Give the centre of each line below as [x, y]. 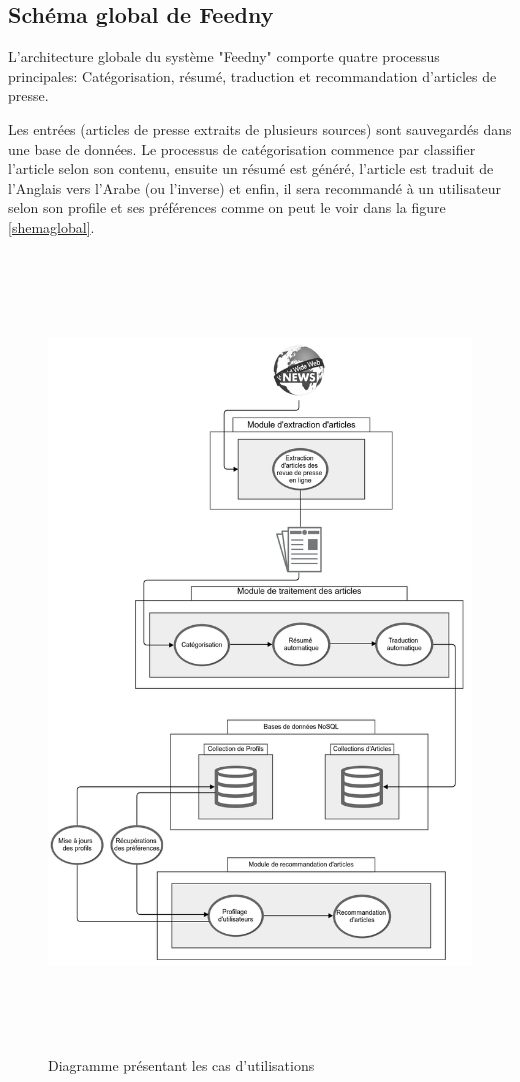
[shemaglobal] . [51, 226]
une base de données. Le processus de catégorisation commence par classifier [242, 148]
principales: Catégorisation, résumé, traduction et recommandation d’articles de [252, 75]
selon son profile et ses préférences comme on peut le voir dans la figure [227, 207]
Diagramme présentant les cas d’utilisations [181, 1065]
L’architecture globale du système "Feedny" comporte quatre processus [224, 56]
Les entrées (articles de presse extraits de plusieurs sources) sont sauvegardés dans [260, 128]
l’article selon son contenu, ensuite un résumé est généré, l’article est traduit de [251, 168]
